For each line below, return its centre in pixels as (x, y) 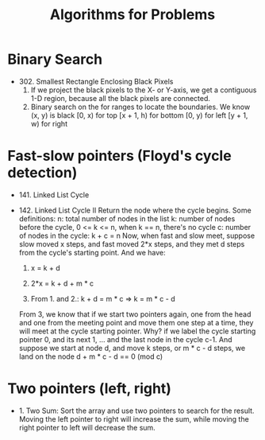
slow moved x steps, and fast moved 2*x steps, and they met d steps (132, 243)
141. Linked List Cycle (54, 195)
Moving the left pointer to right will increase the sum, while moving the (134, 419)
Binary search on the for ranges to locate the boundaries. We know (140, 107)
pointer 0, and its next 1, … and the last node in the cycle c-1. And (125, 339)
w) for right (49, 123)
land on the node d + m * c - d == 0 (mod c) (91, 356)
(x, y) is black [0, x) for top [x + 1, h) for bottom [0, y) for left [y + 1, (139, 115)
